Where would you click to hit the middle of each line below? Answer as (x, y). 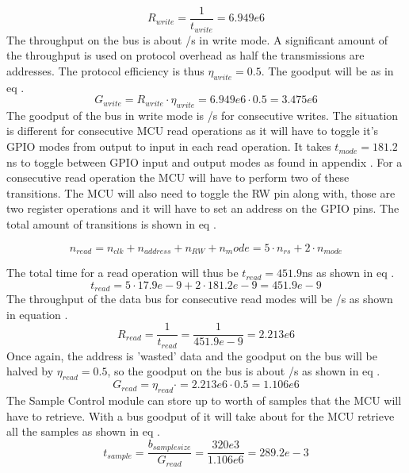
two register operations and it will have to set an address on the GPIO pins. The (203, 208)
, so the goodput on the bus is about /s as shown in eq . (244, 371)
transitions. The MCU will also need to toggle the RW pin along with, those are (201, 192)
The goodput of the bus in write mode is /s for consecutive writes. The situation (203, 115)
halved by (30, 371)
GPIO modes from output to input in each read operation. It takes (169, 146)
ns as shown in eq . (348, 273)
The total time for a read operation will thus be (122, 273)
